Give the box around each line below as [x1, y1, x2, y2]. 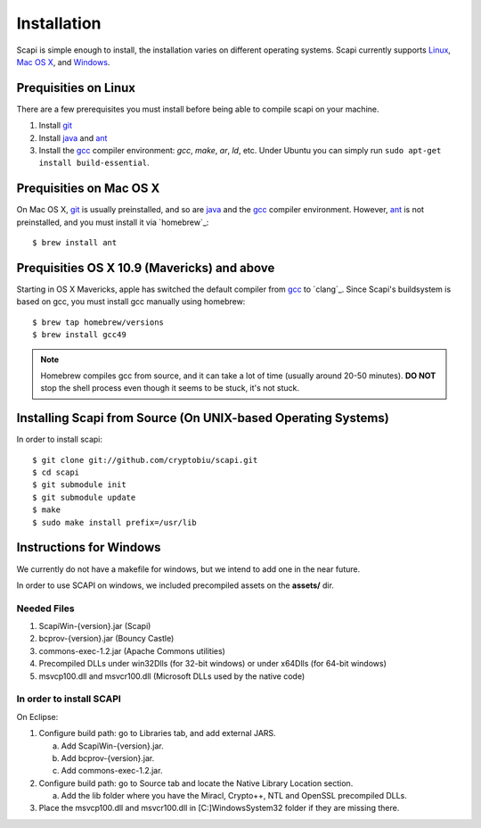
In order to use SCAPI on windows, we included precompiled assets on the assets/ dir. [16, 580, 334, 591]
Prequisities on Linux [16, 80, 136, 95]
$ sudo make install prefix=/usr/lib [32, 517, 198, 527]
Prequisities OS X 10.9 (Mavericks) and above [16, 260, 275, 276]
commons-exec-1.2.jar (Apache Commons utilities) [38, 645, 226, 656]
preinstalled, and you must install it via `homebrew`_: [16, 217, 209, 228]
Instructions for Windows [16, 540, 161, 555]
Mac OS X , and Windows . [16, 56, 110, 67]
